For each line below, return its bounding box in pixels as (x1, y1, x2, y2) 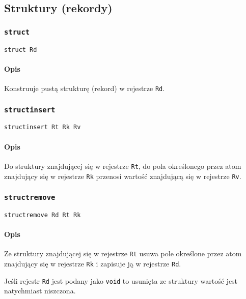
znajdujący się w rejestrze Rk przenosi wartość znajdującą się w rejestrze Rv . (4, 170, 241, 181)
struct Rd (4, 46, 37, 53)
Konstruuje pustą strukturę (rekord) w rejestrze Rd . (4, 83, 165, 94)
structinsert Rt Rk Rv (4, 124, 81, 131)
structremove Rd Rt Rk (4, 212, 81, 219)
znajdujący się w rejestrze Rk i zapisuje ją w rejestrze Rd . (4, 258, 181, 269)
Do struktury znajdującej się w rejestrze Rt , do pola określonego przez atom (4, 160, 241, 171)
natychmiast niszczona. (4, 285, 76, 296)
